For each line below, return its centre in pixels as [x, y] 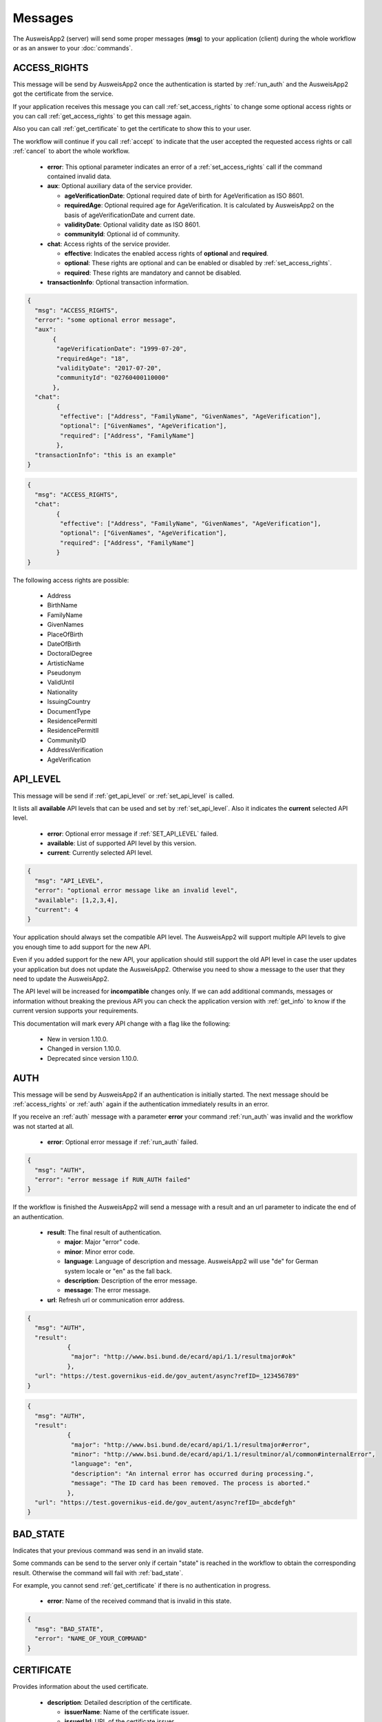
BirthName [62, 605]
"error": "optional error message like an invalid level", [136, 891]
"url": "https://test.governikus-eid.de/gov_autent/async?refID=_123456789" [167, 1376]
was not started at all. [43, 1126]
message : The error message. [107, 1290]
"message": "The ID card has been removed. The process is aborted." [191, 1483]
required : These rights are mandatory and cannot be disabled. [153, 273]
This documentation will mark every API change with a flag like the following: [121, 1024]
